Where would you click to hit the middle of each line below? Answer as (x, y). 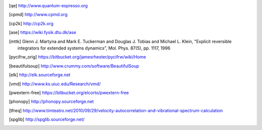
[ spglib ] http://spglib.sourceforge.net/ (47, 119)
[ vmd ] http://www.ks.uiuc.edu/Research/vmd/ (55, 84)
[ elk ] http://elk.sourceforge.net (40, 75)
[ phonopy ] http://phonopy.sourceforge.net (51, 101)
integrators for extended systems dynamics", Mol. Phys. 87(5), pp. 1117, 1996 (94, 48)
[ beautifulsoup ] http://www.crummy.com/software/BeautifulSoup (74, 66)
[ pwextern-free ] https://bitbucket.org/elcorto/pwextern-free (69, 93)
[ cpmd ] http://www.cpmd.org (38, 15)
